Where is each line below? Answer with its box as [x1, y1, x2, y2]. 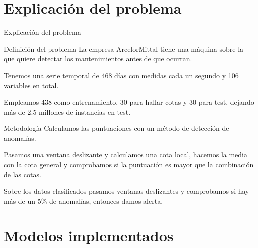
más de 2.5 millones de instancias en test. [4, 106, 131, 117]
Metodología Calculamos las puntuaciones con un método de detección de [4, 123, 229, 133]
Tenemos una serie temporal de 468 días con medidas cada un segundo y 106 [4, 70, 239, 80]
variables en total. [4, 80, 59, 90]
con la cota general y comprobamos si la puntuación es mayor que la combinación [4, 159, 254, 170]
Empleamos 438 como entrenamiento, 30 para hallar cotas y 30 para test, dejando [4, 97, 254, 107]
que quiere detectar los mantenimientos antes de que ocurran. [4, 53, 192, 64]
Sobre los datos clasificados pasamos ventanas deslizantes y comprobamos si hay [4, 186, 249, 196]
